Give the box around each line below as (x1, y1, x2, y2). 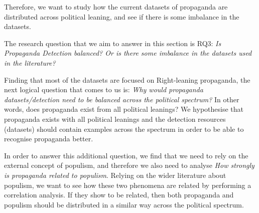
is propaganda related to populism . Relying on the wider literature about (4, 169, 226, 180)
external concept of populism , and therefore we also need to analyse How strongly (4, 160, 254, 170)
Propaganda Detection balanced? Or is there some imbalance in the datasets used (4, 48, 252, 58)
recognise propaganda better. (4, 133, 93, 144)
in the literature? (4, 57, 56, 68)
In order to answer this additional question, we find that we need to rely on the (4, 150, 248, 160)
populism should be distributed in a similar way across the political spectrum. (4, 199, 244, 209)
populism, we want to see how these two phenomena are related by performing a (4, 179, 251, 190)
